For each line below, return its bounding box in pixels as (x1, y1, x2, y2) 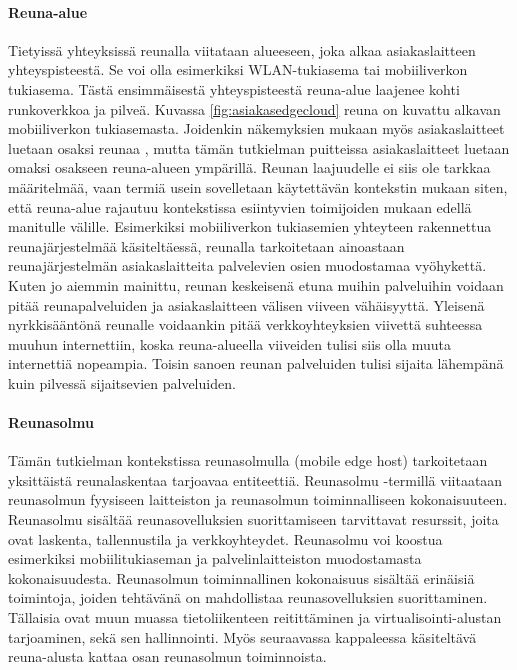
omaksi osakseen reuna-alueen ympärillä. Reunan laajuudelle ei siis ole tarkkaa (8, 157, 491, 178)
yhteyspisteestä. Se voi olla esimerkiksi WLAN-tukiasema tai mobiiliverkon (8, 59, 468, 80)
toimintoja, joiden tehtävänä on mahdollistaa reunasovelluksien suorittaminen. (8, 587, 488, 608)
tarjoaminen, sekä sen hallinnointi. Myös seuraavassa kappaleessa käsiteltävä (8, 626, 477, 647)
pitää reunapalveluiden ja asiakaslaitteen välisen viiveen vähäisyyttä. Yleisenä (8, 294, 485, 315)
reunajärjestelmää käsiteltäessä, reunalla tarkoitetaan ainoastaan (8, 235, 405, 256)
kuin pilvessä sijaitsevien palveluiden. (8, 372, 236, 393)
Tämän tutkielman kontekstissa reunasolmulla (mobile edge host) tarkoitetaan (8, 450, 488, 471)
